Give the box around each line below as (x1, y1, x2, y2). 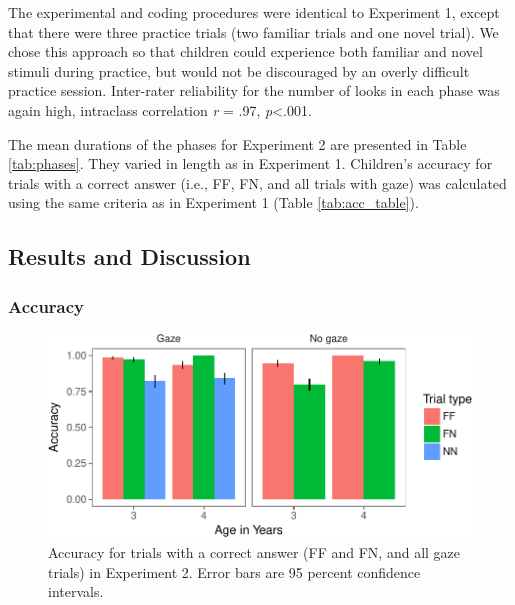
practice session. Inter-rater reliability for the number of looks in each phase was (8, 80, 500, 101)
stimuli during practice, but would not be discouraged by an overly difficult (8, 60, 470, 81)
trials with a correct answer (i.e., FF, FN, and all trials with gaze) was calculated (8, 172, 507, 193)
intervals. (48, 581, 104, 602)
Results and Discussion (8, 241, 251, 272)
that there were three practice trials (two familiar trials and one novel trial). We (8, 21, 499, 42)
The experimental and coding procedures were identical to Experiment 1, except (8, 2, 500, 22)
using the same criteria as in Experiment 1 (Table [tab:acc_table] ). (8, 192, 419, 213)
